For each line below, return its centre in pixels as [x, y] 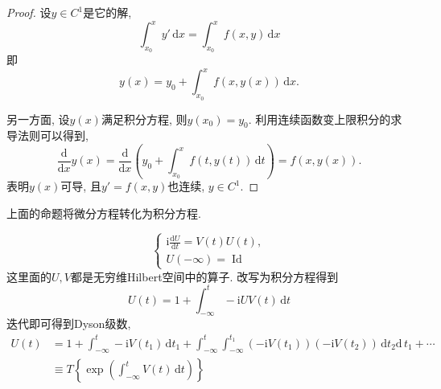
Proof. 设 [29, 12]
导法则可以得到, [47, 135]
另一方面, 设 [38, 119]
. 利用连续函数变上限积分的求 [325, 119]
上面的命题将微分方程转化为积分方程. [104, 213]
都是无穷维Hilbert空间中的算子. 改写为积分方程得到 [204, 276]
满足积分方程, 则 [144, 119]
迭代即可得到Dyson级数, [69, 323]
